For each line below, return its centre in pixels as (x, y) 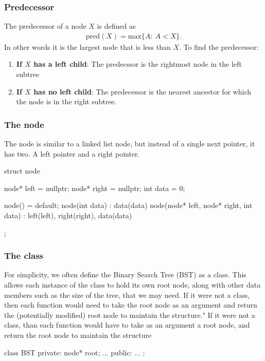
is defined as (116, 26)
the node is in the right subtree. (66, 101)
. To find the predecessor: (219, 46)
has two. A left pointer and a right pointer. (72, 153)
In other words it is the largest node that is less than (87, 46)
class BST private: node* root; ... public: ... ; (75, 352)
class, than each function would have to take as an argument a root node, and (127, 325)
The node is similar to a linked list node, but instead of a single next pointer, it (130, 144)
